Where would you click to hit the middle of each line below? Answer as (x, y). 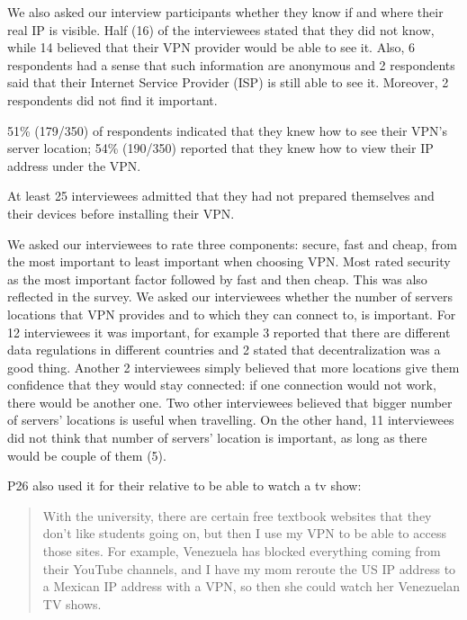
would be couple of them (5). (87, 455)
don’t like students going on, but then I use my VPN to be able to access (244, 533)
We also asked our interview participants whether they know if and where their (225, 12)
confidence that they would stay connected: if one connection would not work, (222, 385)
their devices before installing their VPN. (121, 213)
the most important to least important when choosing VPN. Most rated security (229, 261)
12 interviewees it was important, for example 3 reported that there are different (229, 332)
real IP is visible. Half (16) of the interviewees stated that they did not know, (221, 29)
